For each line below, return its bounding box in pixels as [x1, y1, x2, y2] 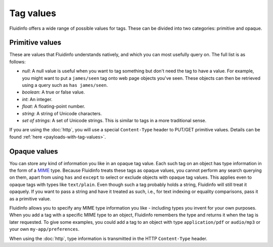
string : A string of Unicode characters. [22, 110, 102, 116]
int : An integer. [22, 96, 53, 102]
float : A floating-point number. [22, 104, 85, 110]
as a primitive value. [9, 195, 52, 202]
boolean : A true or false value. [22, 89, 85, 95]
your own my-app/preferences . [9, 226, 80, 232]
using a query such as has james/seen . [22, 82, 108, 88]
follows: [9, 59, 26, 65]
